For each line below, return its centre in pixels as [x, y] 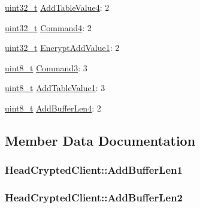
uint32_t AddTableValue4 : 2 [57, 7]
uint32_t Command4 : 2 [48, 27]
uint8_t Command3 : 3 [46, 67]
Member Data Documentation [100, 140]
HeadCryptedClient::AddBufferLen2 [94, 198]
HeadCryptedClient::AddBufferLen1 [94, 170]
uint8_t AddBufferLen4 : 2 [53, 108]
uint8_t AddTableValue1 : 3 [55, 88]
